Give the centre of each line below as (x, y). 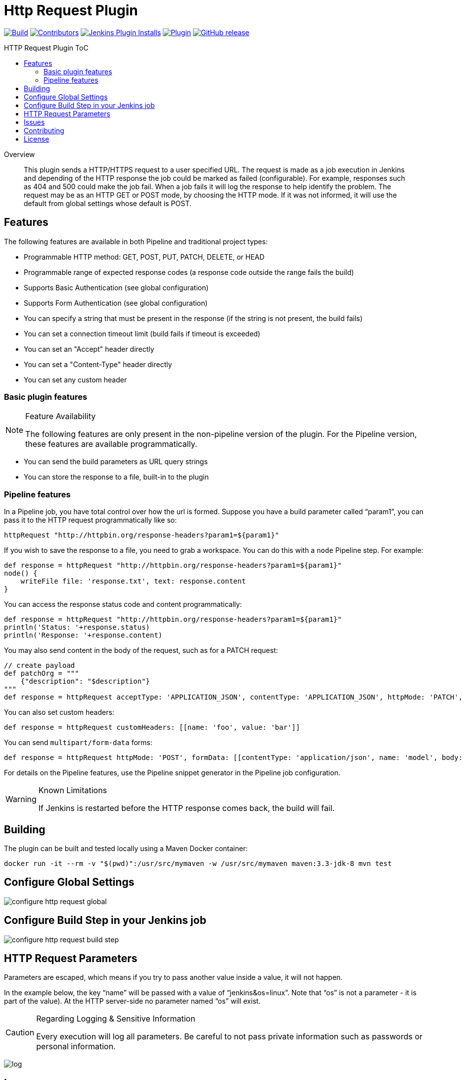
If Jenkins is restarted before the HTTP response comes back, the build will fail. (186, 808)
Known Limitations (73, 790)
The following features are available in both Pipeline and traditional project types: (136, 241)
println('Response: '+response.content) (83, 635)
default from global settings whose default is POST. (108, 203)
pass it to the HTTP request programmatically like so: (91, 520)
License (37, 139)
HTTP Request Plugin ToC (46, 48)
